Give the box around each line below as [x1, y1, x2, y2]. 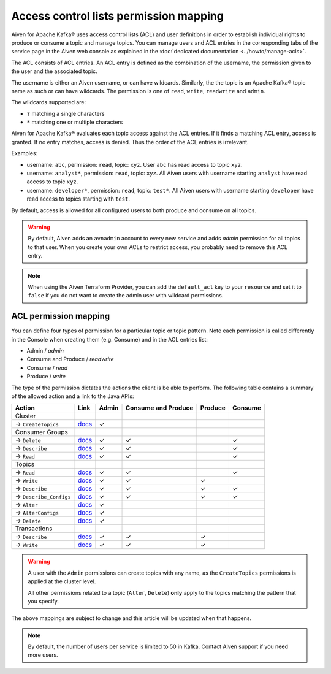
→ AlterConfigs [15, 508, 59, 517]
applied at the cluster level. [28, 578, 96, 585]
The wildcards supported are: [11, 99, 86, 106]
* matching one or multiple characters [26, 118, 123, 126]
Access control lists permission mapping [11, 9, 224, 23]
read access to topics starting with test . [26, 195, 130, 202]
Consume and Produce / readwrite [26, 356, 114, 363]
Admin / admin [26, 347, 64, 354]
